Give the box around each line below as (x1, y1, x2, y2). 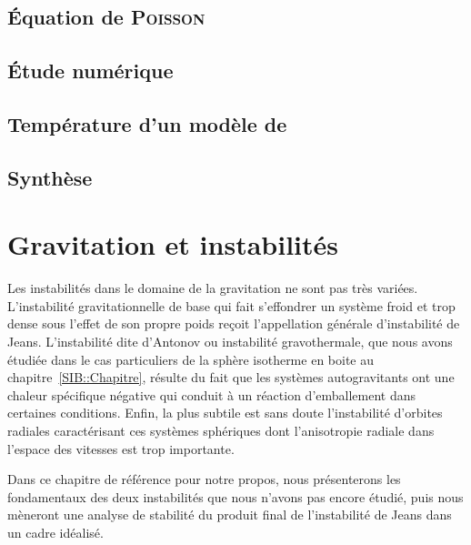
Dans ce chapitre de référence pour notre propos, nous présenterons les (7, 469, 401, 489)
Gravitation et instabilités (7, 226, 338, 263)
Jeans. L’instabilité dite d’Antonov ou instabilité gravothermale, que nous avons (7, 332, 453, 351)
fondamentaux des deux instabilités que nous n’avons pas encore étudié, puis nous (7, 487, 464, 506)
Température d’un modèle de (7, 109, 287, 137)
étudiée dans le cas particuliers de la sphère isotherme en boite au (7, 349, 375, 368)
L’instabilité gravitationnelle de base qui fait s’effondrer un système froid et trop (7, 296, 456, 315)
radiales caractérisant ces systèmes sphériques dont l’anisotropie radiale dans (7, 421, 435, 439)
